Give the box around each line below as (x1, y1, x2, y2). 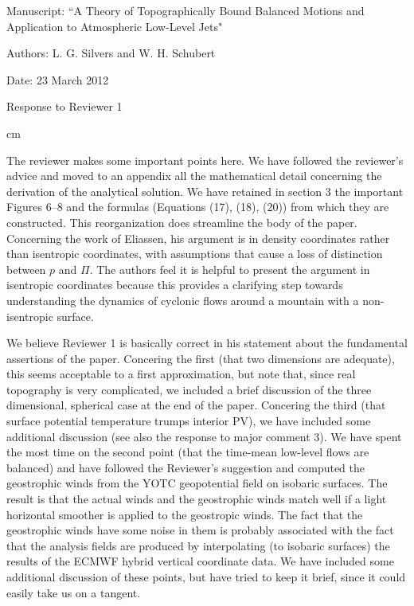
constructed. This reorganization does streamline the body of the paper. (6, 213, 357, 230)
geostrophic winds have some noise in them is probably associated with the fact (6, 522, 394, 538)
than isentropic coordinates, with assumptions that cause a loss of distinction (6, 245, 383, 262)
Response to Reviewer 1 (6, 98, 123, 115)
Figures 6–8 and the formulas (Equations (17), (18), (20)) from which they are (6, 198, 389, 215)
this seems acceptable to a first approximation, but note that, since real (6, 366, 356, 382)
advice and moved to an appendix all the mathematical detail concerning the (6, 167, 382, 184)
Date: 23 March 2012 (6, 71, 109, 88)
